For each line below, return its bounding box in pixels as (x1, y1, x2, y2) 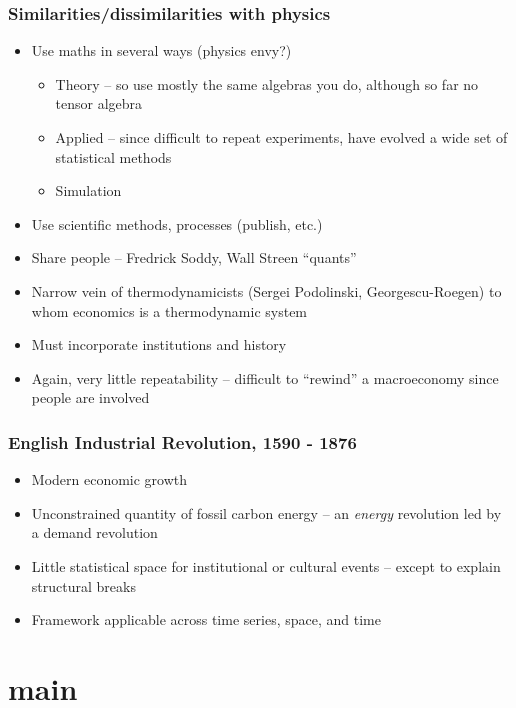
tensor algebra (55, 93, 143, 114)
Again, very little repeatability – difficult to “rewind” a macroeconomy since (31, 367, 499, 388)
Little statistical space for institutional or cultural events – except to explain (31, 555, 501, 576)
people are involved (31, 387, 150, 408)
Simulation (55, 180, 122, 201)
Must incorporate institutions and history (31, 334, 287, 355)
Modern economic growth (31, 469, 188, 490)
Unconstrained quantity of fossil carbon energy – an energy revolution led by (31, 502, 502, 523)
